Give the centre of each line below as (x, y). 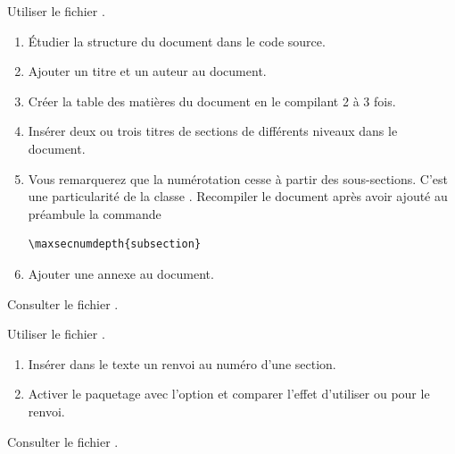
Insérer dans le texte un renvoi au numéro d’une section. (182, 363)
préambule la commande (95, 213)
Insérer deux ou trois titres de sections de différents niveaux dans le (213, 131)
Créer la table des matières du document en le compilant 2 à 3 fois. (212, 101)
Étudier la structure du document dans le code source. (177, 41)
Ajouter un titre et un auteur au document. (147, 71)
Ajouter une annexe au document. (121, 273)
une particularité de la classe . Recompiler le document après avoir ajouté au (238, 196)
